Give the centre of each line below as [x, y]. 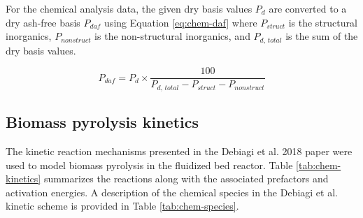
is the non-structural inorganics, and [172, 36]
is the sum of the [322, 36]
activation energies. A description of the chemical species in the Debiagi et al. [172, 192]
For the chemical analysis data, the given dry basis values [129, 8]
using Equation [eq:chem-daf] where [181, 22]
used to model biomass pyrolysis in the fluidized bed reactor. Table [149, 165]
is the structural [323, 22]
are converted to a [308, 8]
